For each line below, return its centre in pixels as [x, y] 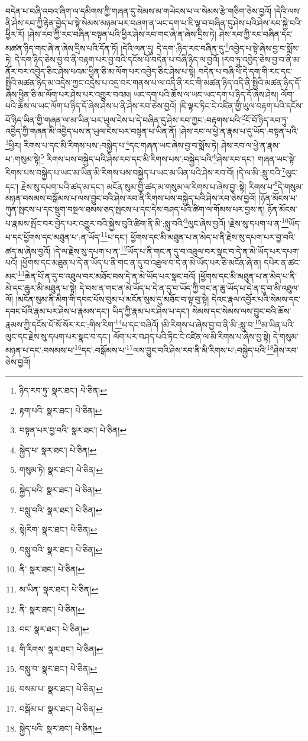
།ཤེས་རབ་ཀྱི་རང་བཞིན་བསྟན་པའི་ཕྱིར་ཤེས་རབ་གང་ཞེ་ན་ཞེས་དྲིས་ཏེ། [122, 34]
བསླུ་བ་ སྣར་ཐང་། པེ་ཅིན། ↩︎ [58, 668]
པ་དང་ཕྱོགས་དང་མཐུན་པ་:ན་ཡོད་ [53, 236]
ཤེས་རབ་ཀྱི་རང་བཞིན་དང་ [256, 34]
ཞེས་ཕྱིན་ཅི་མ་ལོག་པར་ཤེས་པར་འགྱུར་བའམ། [68, 94]
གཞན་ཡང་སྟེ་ [277, 158]
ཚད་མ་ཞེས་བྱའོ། [28, 251]
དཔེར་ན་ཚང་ [282, 262]
